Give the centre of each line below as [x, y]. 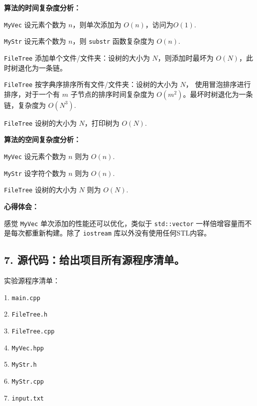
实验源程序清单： [32, 281]
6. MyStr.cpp [24, 381]
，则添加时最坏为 [186, 57]
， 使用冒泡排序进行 [218, 84]
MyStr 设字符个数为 [35, 173]
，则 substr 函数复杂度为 [113, 41]
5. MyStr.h [20, 364]
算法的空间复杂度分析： [42, 139]
